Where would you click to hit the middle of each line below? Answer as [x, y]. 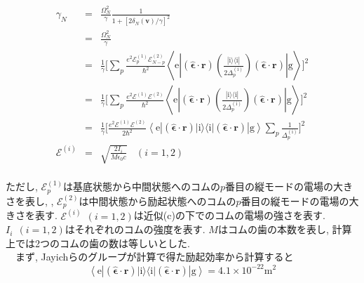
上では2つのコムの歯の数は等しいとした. [98, 243]
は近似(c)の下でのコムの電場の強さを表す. [229, 215]
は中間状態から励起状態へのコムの [157, 200]
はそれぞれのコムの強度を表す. [135, 229]
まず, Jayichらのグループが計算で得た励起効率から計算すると [154, 257]
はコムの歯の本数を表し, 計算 [285, 229]
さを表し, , [30, 200]
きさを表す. [32, 215]
